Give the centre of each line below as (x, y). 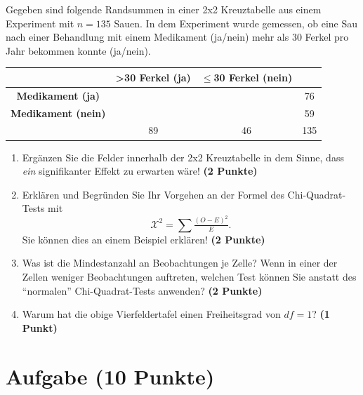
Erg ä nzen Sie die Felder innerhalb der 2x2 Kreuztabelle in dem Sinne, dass (183, 157)
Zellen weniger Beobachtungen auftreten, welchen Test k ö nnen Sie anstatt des (189, 276)
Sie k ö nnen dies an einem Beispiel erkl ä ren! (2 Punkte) (144, 239)
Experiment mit (40, 23)
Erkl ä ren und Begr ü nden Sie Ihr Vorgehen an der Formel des (153, 194)
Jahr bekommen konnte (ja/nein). (78, 50)
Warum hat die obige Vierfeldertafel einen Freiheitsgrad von (151, 314)
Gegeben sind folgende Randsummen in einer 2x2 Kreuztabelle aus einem (164, 9)
